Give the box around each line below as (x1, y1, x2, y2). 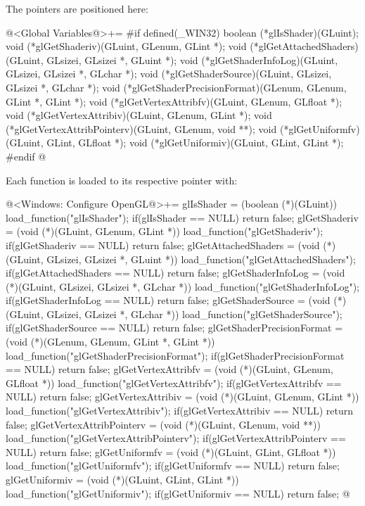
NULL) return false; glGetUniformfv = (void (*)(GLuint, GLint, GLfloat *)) (6, 444, 336, 459)
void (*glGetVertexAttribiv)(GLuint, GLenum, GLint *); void (6, 108, 272, 122)
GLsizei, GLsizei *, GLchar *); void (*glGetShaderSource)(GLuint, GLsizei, (6, 66, 332, 81)
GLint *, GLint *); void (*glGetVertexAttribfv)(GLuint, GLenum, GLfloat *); (6, 94, 342, 108)
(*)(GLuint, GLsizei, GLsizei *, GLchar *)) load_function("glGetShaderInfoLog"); (6, 279, 360, 293)
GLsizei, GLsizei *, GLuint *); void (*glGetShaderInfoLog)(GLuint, (46, 52, 338, 67)
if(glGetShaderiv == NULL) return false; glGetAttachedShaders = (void (6, 237, 320, 252)
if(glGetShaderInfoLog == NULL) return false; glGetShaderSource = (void (6, 293, 331, 308)
